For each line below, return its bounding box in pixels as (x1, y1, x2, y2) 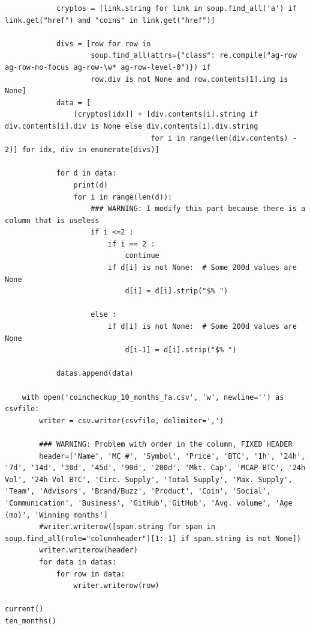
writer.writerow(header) (39, 546, 138, 555)
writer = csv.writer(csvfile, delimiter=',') (39, 416, 224, 425)
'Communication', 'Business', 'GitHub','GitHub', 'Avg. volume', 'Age (5, 498, 293, 507)
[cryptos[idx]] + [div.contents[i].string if (73, 110, 258, 119)
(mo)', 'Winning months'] (5, 510, 108, 519)
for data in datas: (39, 557, 117, 566)
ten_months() (5, 616, 56, 625)
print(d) (73, 180, 108, 189)
